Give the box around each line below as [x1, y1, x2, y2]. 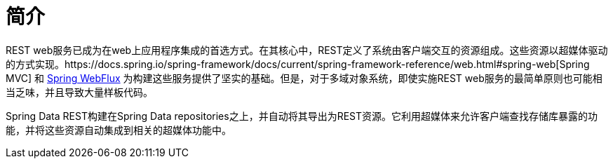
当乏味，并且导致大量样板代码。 [6, 86, 153, 98]
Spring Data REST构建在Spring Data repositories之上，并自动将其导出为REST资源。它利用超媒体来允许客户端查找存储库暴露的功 [6, 109, 598, 122]
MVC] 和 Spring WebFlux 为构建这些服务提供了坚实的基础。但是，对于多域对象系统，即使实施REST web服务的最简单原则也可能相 [6, 71, 602, 84]
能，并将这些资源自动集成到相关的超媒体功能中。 [6, 123, 231, 136]
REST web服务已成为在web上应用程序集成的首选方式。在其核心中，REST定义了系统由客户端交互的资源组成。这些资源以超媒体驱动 [6, 43, 608, 56]
